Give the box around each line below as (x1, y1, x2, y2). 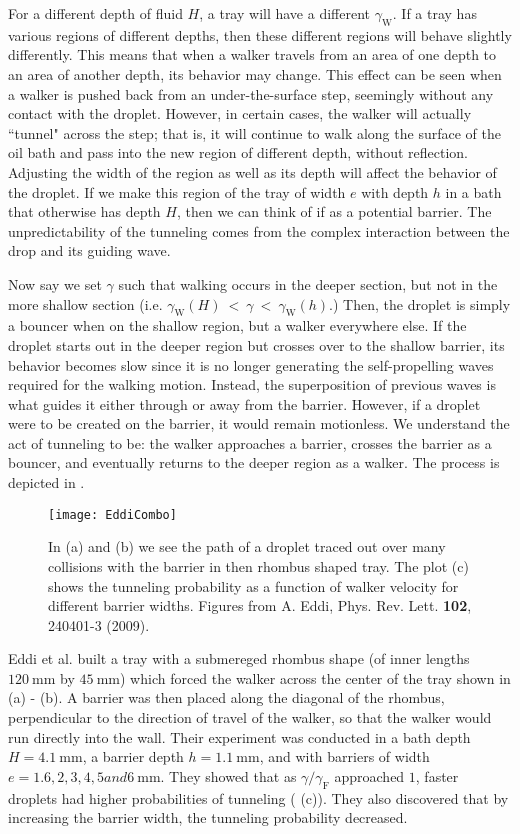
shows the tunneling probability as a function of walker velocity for (48, 575, 459, 596)
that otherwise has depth (8, 201, 161, 222)
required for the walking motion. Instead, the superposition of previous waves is (8, 374, 496, 395)
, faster (415, 765, 459, 786)
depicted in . (8, 472, 85, 493)
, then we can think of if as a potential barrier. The (176, 201, 492, 222)
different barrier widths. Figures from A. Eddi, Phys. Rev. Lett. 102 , (48, 595, 472, 616)
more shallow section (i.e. (8, 293, 163, 314)
